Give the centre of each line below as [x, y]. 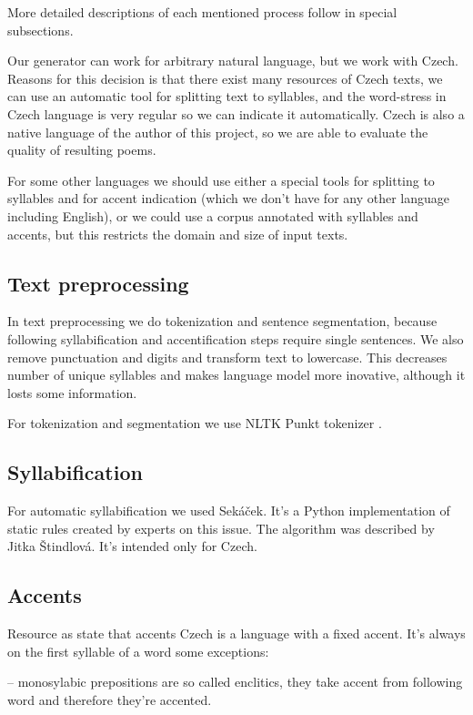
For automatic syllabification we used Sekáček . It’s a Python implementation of [229, 511]
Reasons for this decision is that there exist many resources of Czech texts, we [225, 78]
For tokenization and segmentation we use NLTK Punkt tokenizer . [195, 423]
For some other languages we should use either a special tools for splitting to [221, 180]
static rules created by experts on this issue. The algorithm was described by [221, 528]
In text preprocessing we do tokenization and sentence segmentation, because [222, 321]
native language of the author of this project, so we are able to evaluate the [218, 132]
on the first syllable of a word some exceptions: [138, 651]
